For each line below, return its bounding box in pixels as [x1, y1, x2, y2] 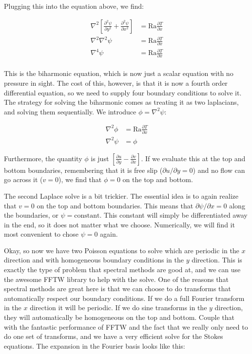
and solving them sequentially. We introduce [4, 106, 136, 116]
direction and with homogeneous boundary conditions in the [4, 255, 184, 265]
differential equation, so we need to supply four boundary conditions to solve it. [4, 87, 242, 97]
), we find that [58, 174, 102, 185]
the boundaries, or [4, 210, 58, 220]
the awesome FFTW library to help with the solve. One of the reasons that [4, 274, 229, 284]
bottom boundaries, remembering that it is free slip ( [4, 165, 163, 175]
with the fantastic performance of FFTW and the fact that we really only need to [4, 321, 248, 332]
